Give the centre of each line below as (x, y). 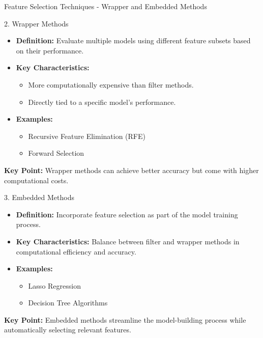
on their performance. (50, 50)
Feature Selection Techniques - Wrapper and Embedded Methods (106, 6)
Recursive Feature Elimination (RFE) (87, 136)
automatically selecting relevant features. (68, 330)
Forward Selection (56, 153)
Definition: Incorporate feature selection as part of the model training (127, 214)
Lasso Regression (54, 285)
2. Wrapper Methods (36, 23)
